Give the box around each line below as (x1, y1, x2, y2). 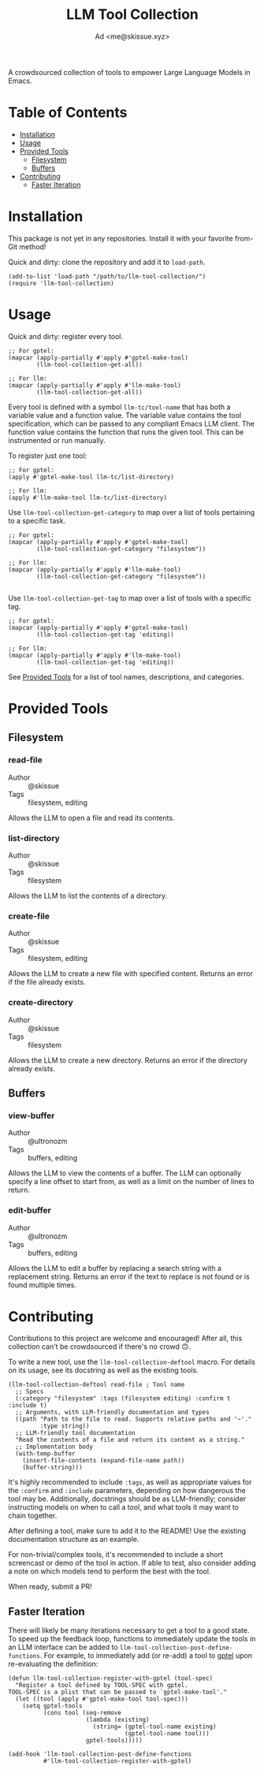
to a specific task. (8, 516, 66, 525)
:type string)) (39, 1422, 90, 1430)
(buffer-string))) (22, 1464, 83, 1472)
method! (19, 242, 46, 251)
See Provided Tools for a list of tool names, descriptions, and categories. (8, 672, 244, 681)
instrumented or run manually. (8, 435, 106, 445)
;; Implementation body (15, 1443, 93, 1451)
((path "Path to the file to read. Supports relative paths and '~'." (15, 1415, 252, 1424)
